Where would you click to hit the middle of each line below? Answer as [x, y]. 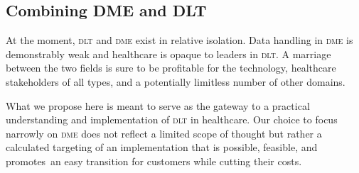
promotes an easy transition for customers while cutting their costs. [154, 161]
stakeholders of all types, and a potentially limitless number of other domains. [176, 81]
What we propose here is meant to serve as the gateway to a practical [158, 105]
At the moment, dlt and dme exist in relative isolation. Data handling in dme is [179, 40]
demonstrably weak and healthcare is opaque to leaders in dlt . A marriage [168, 54]
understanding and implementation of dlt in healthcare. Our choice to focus [172, 119]
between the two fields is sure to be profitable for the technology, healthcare [171, 68]
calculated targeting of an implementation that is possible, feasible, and [162, 147]
